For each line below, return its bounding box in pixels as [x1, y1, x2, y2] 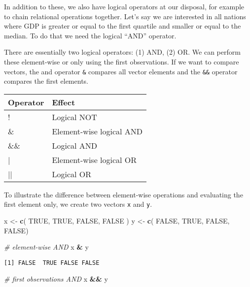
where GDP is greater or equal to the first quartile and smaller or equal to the [4, 21, 241, 31]
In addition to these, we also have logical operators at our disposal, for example [4, 1, 245, 11]
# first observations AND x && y [4, 273, 108, 284]
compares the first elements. [4, 76, 88, 86]
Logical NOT [52, 111, 97, 123]
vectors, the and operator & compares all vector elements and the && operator [4, 66, 238, 76]
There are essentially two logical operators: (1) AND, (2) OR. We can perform [4, 47, 241, 57]
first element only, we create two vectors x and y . [4, 199, 152, 209]
